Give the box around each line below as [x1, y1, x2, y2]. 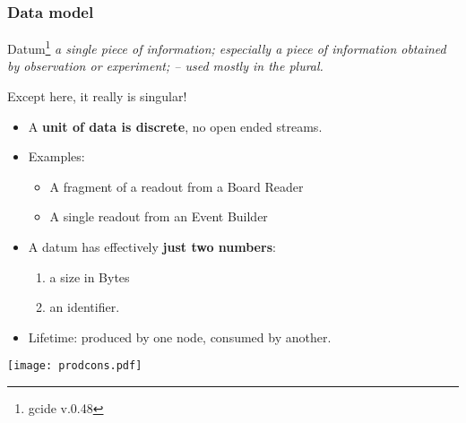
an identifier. [49, 298, 120, 316]
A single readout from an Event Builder [49, 207, 268, 226]
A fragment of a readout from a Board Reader [49, 177, 304, 195]
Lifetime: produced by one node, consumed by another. [28, 327, 332, 346]
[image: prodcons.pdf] [7, 359, 142, 373]
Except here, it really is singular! [7, 87, 187, 106]
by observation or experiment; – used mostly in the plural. [7, 56, 324, 75]
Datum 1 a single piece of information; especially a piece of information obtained [7, 37, 446, 57]
